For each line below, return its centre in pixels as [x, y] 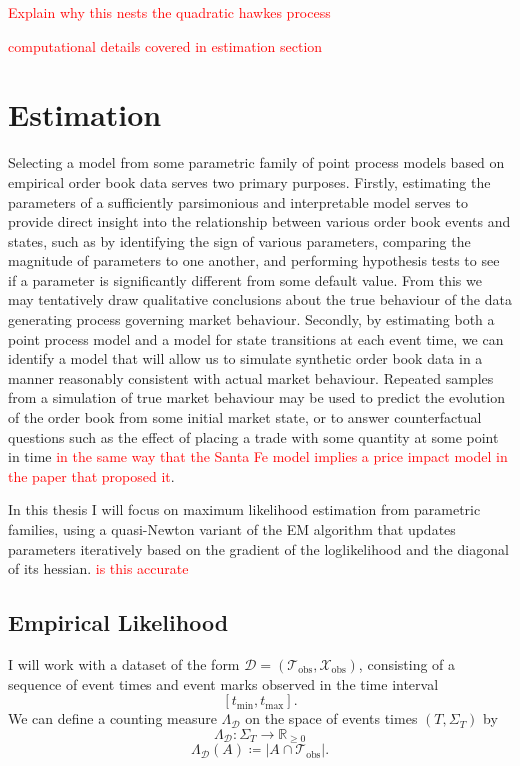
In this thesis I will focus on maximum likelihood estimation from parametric [244, 509]
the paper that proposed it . [91, 475]
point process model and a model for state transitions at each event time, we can [256, 338]
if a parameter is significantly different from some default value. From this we [245, 279]
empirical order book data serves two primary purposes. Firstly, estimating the [249, 181]
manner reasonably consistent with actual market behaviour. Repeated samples [251, 377]
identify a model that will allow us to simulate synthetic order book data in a [245, 358]
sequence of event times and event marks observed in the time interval [223, 683]
